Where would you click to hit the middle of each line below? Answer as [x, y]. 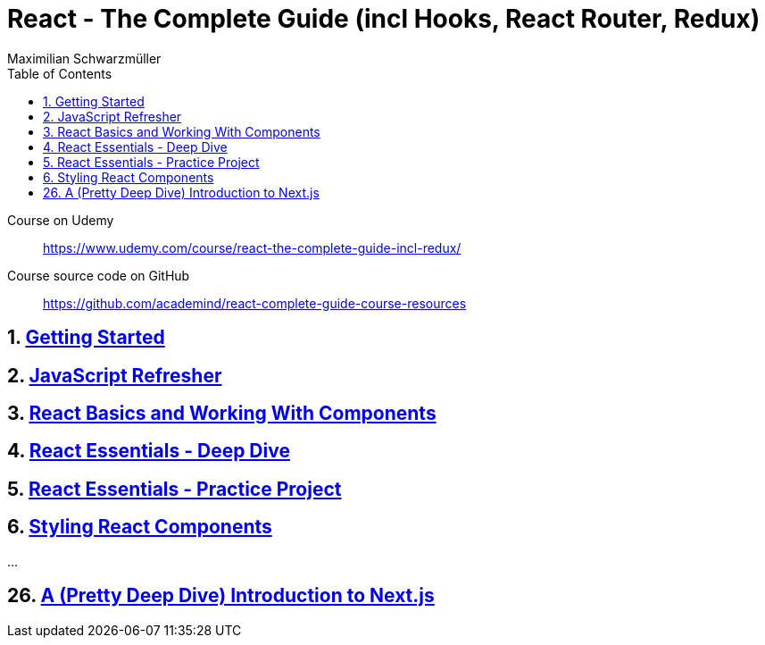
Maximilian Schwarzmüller [84, 58]
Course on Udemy [61, 220]
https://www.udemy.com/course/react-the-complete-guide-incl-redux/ [252, 247]
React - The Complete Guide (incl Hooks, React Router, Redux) [384, 19]
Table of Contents [60, 73]
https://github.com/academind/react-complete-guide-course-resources [255, 303]
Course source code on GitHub [99, 275]
